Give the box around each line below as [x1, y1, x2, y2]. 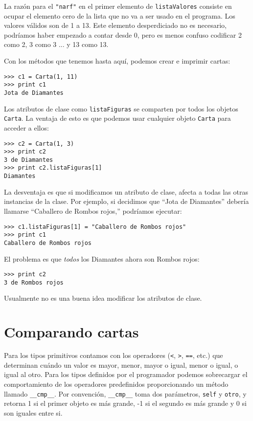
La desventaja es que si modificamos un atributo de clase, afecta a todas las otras [4, 186, 248, 197]
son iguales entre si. [4, 407, 63, 418]
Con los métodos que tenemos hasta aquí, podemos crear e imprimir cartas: [4, 56, 230, 66]
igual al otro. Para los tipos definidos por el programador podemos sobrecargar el [4, 369, 248, 379]
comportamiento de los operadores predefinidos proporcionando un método [4, 379, 229, 389]
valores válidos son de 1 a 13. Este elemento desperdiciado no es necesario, [4, 20, 227, 30]
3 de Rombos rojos [4, 279, 64, 286]
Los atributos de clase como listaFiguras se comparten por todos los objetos [4, 103, 238, 113]
